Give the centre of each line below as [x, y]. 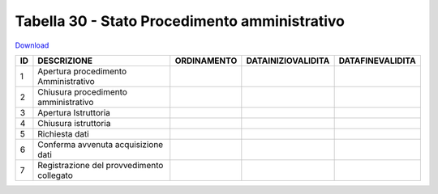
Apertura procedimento [82, 71]
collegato [55, 175]
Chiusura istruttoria [74, 123]
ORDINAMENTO [206, 61]
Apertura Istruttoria [74, 112]
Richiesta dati [63, 133]
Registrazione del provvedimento [101, 165]
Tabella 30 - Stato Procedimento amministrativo [180, 21]
